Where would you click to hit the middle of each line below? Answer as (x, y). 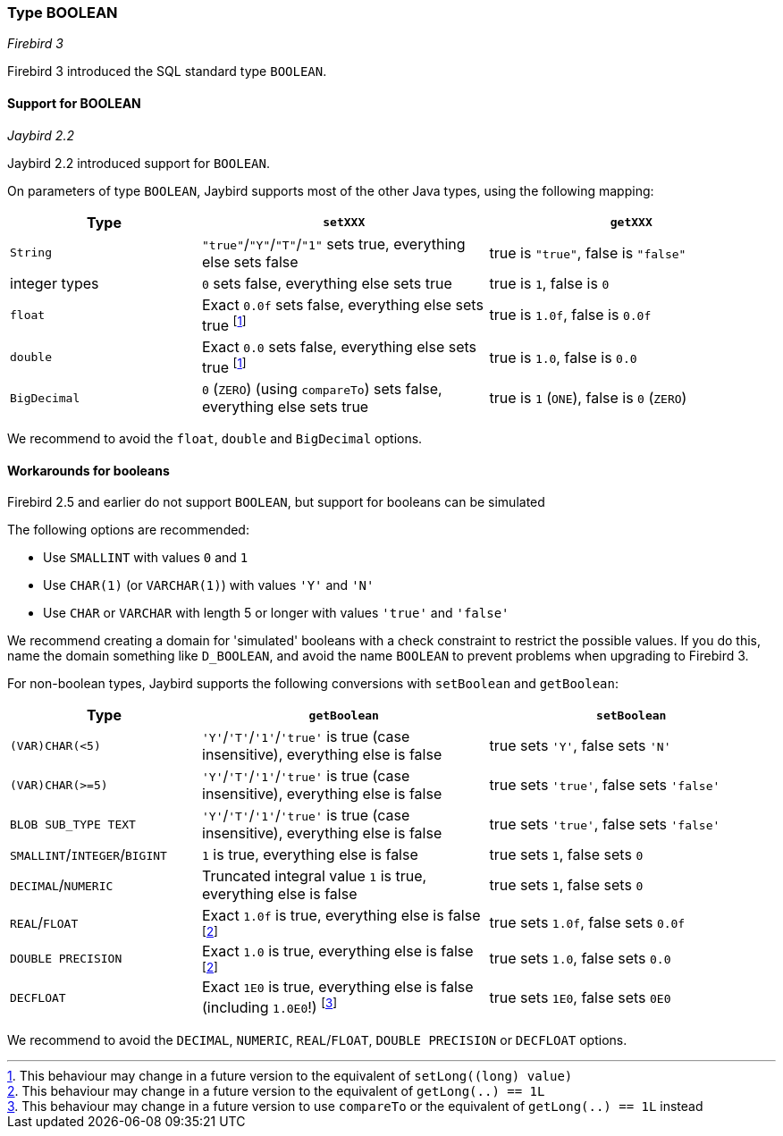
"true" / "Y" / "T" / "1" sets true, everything (334, 244)
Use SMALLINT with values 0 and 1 (146, 558)
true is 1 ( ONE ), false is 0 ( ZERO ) (588, 398)
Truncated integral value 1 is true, (315, 876)
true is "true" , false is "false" (588, 252)
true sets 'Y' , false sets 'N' (580, 746)
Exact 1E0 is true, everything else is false (338, 987)
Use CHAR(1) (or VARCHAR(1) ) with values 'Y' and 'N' (209, 585)
